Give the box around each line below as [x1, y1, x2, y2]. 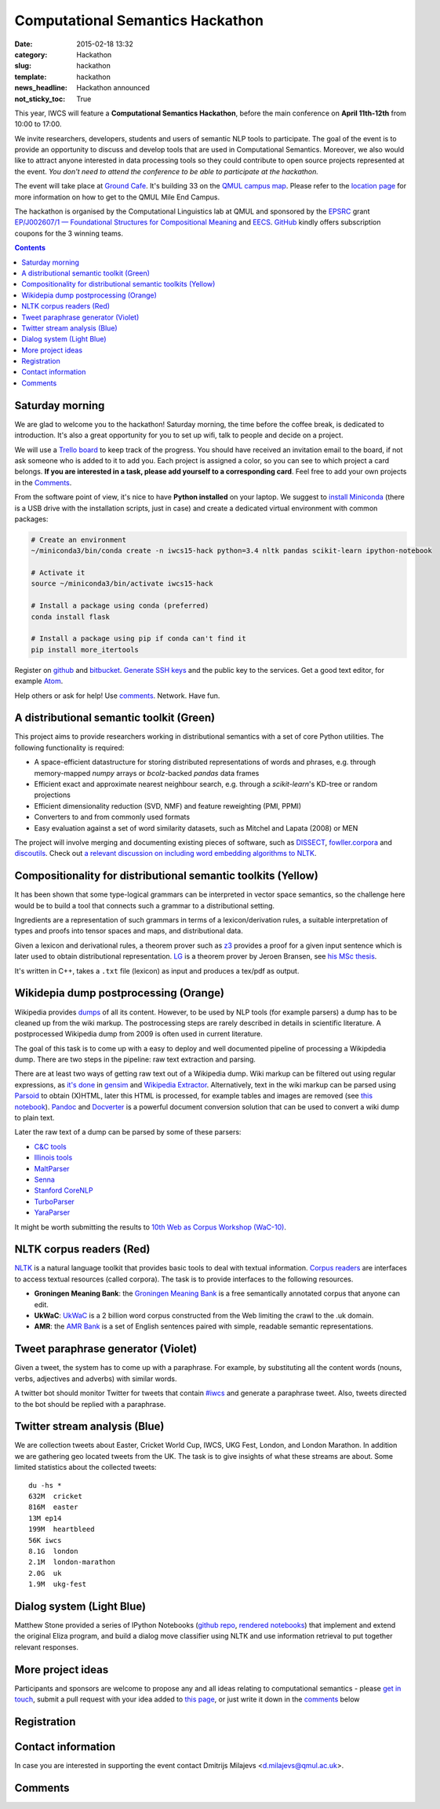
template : [14, 71, 47, 82]
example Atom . [14, 676, 64, 686]
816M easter [28, 1503, 78, 1511]
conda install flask [31, 612, 110, 621]
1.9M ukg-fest [28, 1580, 87, 1589]
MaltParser [34, 1164, 70, 1173]
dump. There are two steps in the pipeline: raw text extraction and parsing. [14, 1054, 256, 1064]
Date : [14, 39, 33, 49]
